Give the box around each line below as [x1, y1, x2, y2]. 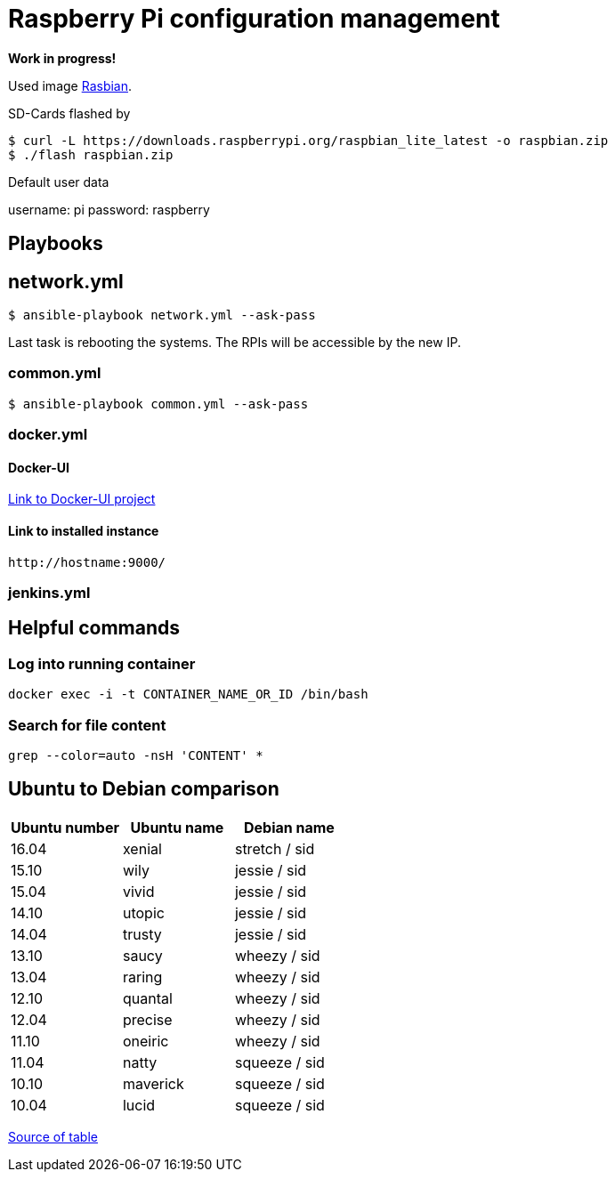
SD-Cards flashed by [8, 105, 131, 121]
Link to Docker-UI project [8, 491, 156, 507]
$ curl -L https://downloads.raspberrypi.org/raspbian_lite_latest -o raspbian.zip [8, 133, 609, 148]
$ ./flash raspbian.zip [8, 147, 174, 162]
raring [122, 967, 163, 986]
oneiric [122, 1031, 169, 1050]
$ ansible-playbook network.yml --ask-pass [8, 308, 316, 323]
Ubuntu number [11, 818, 119, 836]
